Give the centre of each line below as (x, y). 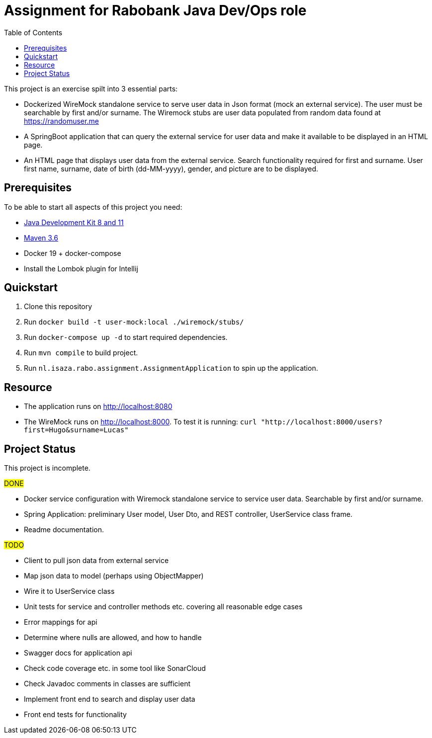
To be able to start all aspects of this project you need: (93, 207)
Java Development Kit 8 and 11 (74, 222)
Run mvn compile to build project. (81, 353)
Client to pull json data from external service (96, 561)
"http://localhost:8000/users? (322, 422)
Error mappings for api (61, 622)
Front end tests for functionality (75, 715)
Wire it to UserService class (69, 591)
